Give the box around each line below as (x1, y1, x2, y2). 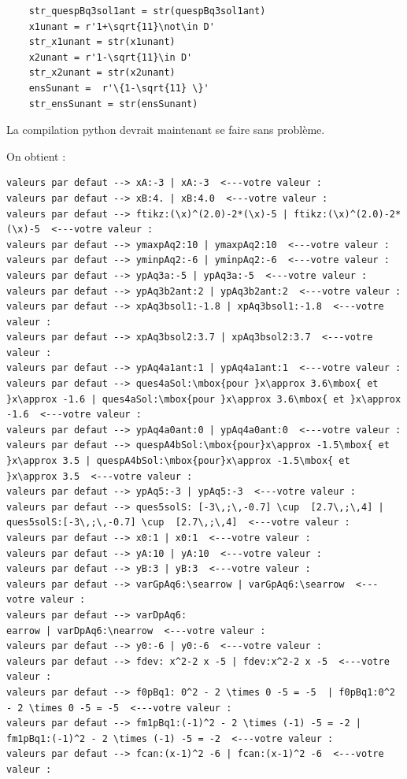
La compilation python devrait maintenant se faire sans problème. (6, 121, 325, 138)
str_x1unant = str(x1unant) (28, 36, 176, 48)
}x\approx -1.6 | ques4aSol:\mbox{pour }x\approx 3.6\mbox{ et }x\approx (6, 393, 401, 405)
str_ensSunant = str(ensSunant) (28, 98, 198, 109)
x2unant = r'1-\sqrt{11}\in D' (28, 51, 193, 63)
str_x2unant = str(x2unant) (28, 67, 176, 79)
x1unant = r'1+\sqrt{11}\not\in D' (28, 20, 215, 32)
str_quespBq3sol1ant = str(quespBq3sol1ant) (28, 6, 266, 17)
